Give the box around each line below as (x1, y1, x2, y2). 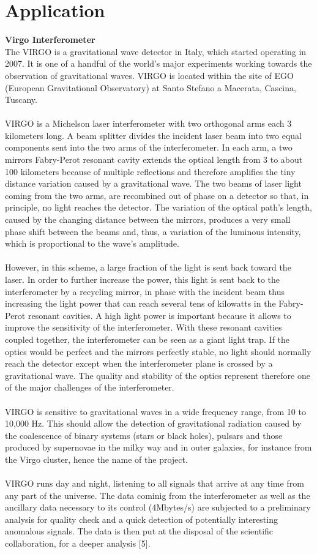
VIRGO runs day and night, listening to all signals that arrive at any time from (5, 477, 304, 490)
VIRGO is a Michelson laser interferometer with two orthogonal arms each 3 (5, 117, 292, 130)
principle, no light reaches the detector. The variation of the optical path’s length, (5, 201, 312, 214)
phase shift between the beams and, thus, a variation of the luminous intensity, (5, 225, 301, 238)
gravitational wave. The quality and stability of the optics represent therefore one (5, 369, 310, 381)
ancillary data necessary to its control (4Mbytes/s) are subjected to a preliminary (5, 501, 311, 514)
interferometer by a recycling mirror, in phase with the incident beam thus (5, 285, 285, 298)
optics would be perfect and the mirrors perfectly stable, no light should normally (5, 345, 311, 357)
